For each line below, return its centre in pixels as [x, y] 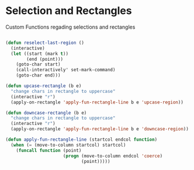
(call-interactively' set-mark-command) [66, 70]
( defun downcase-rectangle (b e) [46, 113]
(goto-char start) [38, 65]
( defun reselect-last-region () [45, 43]
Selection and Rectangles [69, 11]
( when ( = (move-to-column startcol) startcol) [68, 145]
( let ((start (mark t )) [39, 54]
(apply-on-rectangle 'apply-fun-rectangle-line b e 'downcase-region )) [100, 129]
